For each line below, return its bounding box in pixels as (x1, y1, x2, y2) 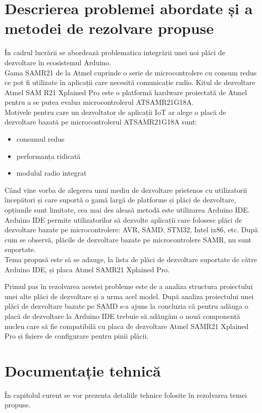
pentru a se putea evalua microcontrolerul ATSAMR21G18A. (5, 97, 194, 107)
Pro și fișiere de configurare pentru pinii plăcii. (5, 331, 149, 341)
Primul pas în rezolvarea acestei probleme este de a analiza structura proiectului (5, 281, 253, 292)
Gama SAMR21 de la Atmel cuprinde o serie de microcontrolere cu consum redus (5, 67, 257, 77)
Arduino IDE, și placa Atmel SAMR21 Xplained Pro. (5, 264, 170, 274)
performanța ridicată (16, 150, 81, 161)
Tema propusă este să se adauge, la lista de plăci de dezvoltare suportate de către (5, 254, 257, 264)
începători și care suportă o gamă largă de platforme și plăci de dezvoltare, (5, 194, 236, 205)
